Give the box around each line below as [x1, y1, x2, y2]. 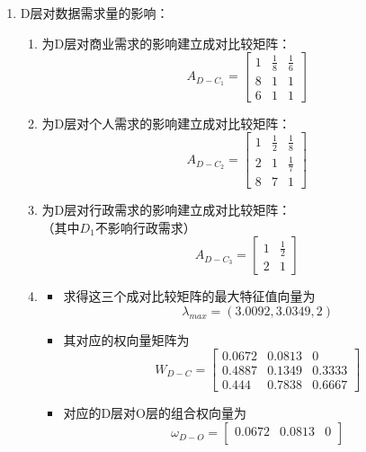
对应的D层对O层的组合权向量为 [63, 403, 246, 422]
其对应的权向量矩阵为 [63, 330, 190, 349]
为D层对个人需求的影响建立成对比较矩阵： [41, 113, 291, 132]
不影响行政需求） [94, 217, 196, 236]
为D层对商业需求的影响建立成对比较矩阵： [41, 33, 291, 52]
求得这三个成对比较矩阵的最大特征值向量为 [63, 287, 316, 306]
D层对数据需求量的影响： [20, 4, 169, 22]
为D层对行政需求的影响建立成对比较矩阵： [41, 200, 291, 218]
